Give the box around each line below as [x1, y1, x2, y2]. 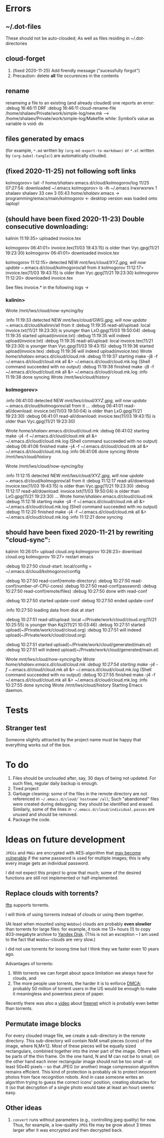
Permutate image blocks [5, 1019, 82, 1028]
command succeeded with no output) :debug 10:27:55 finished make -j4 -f [5, 672, 156, 678]
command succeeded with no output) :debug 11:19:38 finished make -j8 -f [5, 364, 154, 370]
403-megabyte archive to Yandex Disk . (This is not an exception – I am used [5, 932, 159, 937]
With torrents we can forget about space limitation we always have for [12, 970, 154, 976]
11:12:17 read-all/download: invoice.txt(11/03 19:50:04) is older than [5, 488, 140, 494]
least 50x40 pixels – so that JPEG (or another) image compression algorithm [5, 1063, 159, 1069]
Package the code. [12, 817, 51, 823]
